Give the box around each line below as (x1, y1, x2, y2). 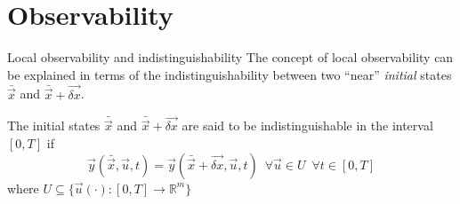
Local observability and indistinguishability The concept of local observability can (7, 48, 454, 67)
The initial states (7, 116, 101, 135)
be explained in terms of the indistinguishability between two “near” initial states (7, 65, 452, 83)
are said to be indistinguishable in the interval (182, 116, 433, 135)
